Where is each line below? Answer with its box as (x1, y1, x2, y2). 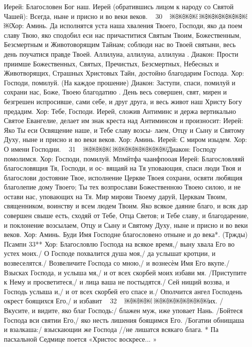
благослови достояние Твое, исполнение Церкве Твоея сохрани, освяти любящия (4, 172, 243, 182)
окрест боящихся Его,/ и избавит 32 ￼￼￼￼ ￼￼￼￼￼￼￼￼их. (4, 296, 218, 306)
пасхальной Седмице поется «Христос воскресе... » (4, 333, 157, 344)
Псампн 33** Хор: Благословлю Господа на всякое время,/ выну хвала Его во (4, 238, 235, 249)
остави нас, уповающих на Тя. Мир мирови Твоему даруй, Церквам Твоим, (4, 191, 227, 201)
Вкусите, (4, 305, 30, 315)
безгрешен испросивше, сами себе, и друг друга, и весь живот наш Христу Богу (4, 96, 242, 106)
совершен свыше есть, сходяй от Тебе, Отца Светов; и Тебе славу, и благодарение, (4, 210, 249, 221)
